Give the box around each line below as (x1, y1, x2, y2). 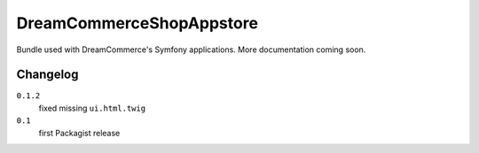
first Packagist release (38, 127, 121, 138)
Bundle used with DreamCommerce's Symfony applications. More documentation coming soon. (16, 44, 366, 55)
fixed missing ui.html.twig (38, 103, 146, 113)
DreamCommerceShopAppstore (16, 13, 259, 33)
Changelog (16, 67, 79, 82)
